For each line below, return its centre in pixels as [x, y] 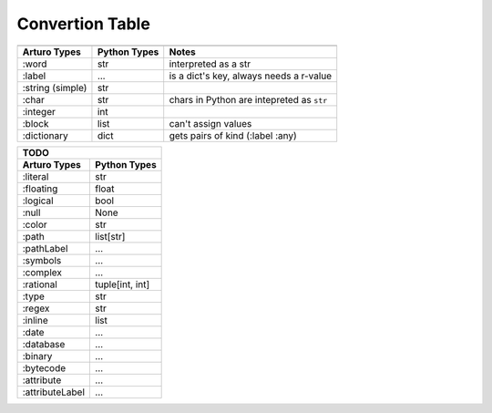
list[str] [110, 236]
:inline [36, 320]
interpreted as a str [210, 64]
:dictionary [45, 135]
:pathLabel [45, 248]
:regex [36, 308]
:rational [40, 284]
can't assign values [210, 123]
